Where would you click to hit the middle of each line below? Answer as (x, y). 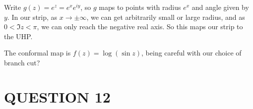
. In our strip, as (32, 17)
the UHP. (18, 36)
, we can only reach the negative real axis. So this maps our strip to (140, 27)
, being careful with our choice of (191, 53)
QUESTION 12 (57, 96)
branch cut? (22, 62)
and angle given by (220, 7)
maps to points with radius (140, 7)
